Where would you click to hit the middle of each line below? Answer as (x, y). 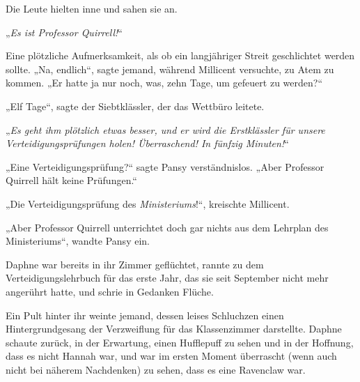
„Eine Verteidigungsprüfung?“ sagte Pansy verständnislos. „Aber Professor (165, 166)
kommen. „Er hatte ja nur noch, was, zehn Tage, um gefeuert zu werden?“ (164, 83)
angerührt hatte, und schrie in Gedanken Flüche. (110, 291)
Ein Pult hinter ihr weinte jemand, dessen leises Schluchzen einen (145, 315)
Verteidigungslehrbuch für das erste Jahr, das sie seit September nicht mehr (167, 278)
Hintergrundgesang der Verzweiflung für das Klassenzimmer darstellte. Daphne (174, 329)
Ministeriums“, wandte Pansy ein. (78, 241)
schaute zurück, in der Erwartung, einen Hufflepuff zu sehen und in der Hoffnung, (180, 342)
